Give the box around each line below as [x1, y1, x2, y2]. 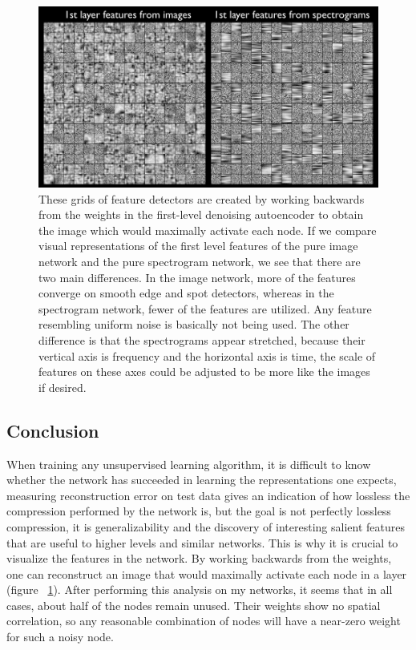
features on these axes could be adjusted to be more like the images [38, 363, 370, 380]
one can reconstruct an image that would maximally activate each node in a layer [6, 565, 407, 582]
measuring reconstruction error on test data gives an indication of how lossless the [6, 486, 410, 503]
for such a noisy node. [6, 628, 114, 645]
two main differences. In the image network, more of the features [38, 268, 356, 285]
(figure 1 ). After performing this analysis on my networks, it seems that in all [6, 581, 393, 598]
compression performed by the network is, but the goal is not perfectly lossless [6, 503, 391, 519]
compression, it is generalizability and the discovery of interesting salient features [6, 518, 405, 535]
